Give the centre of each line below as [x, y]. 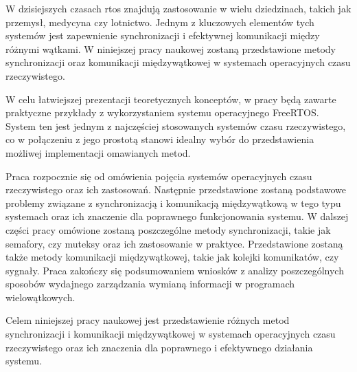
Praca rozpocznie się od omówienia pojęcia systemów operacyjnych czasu [159, 176]
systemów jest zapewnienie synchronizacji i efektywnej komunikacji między [163, 35]
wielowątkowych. [41, 297]
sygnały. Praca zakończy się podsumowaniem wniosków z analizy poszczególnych [175, 270]
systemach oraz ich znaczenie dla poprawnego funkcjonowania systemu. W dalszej [177, 216]
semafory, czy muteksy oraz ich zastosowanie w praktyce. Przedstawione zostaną [174, 243]
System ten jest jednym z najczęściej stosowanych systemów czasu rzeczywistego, [176, 125]
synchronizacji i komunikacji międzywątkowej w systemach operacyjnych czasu [171, 334]
